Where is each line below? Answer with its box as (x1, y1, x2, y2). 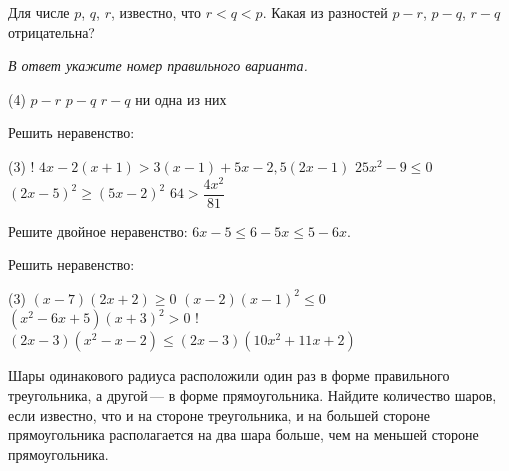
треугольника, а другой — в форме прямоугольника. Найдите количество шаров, (8, 385, 497, 406)
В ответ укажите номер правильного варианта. (8, 55, 308, 76)
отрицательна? (8, 21, 95, 42)
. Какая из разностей (262, 2, 388, 22)
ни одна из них (135, 88, 227, 109)
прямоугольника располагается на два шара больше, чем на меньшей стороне (8, 424, 479, 445)
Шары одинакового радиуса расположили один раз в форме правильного (8, 365, 450, 386)
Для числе (8, 2, 70, 22)
